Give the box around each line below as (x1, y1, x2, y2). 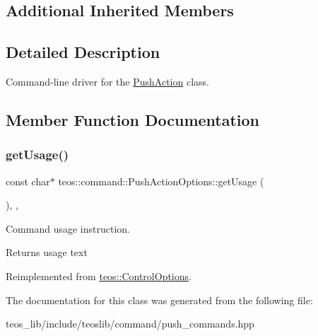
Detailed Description (6, 41, 160, 63)
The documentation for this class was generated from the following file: (6, 292, 313, 307)
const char (6, 173, 50, 188)
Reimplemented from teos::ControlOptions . (6, 268, 192, 283)
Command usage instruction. (6, 221, 130, 236)
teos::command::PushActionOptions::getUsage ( (58, 173, 264, 188)
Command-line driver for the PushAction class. (6, 74, 209, 88)
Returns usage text (6, 245, 88, 260)
